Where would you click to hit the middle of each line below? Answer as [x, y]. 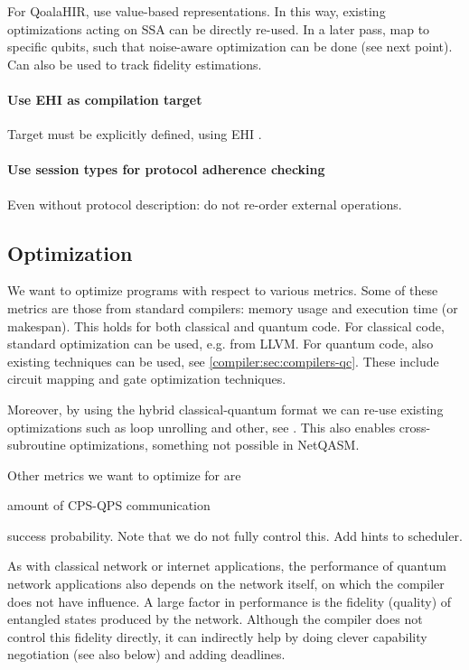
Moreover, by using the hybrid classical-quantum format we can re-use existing [225, 409]
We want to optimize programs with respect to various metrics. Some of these [223, 290]
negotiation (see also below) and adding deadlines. [146, 654]
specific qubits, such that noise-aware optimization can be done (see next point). [230, 47]
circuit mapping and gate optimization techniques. [147, 379]
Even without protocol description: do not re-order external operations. [205, 204]
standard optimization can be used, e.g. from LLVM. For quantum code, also [220, 344]
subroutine [37, 445]
